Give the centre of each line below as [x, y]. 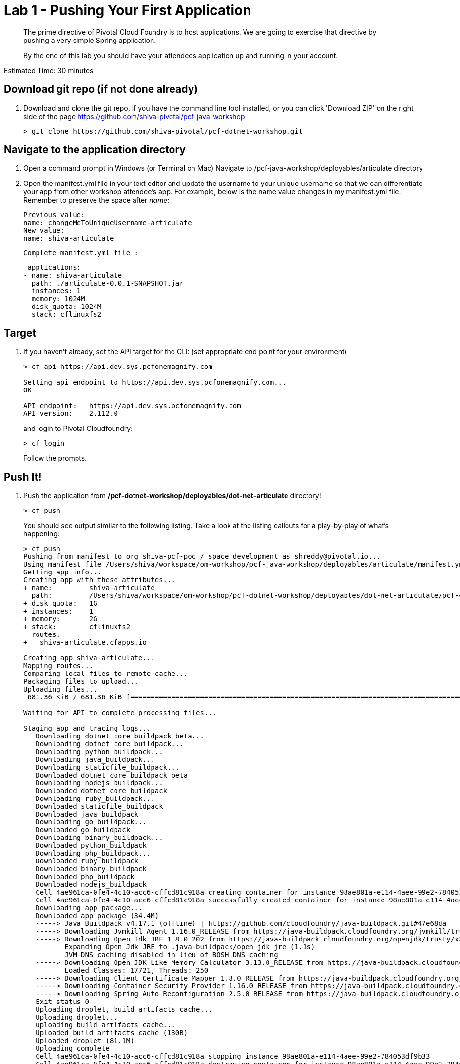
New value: [44, 231]
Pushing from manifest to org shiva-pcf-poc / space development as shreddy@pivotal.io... [202, 557]
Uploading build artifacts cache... [105, 1025]
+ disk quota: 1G [60, 604]
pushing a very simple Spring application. [90, 40]
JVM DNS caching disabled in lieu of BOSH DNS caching [171, 955]
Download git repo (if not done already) [101, 89]
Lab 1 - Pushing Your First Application [128, 10]
